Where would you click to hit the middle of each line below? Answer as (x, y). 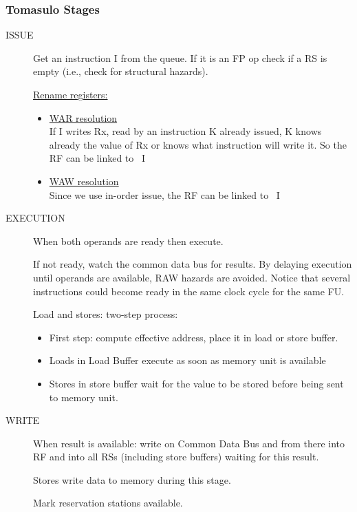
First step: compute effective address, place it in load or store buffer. (194, 337)
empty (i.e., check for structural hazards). (121, 71)
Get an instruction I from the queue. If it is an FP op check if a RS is (180, 57)
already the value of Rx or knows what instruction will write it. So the (198, 144)
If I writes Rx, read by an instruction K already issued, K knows (185, 131)
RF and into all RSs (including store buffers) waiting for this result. (176, 457)
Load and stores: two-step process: (106, 314)
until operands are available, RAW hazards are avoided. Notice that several (192, 277)
